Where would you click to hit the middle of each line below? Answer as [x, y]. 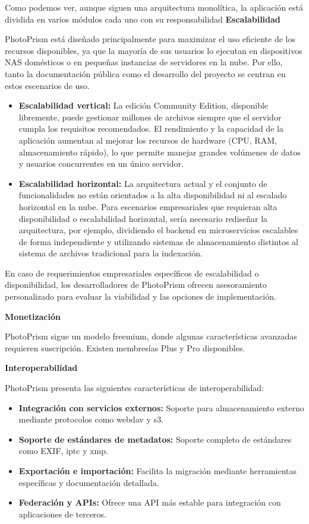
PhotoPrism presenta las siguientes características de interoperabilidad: [134, 388]
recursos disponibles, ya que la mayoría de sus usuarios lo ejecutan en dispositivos [154, 50]
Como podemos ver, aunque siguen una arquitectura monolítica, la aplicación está [154, 7]
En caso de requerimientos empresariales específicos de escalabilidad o [132, 273]
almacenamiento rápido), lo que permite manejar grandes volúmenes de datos [160, 152]
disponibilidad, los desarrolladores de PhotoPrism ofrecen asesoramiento [136, 285]
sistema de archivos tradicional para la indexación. [111, 253]
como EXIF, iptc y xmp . [63, 451]
